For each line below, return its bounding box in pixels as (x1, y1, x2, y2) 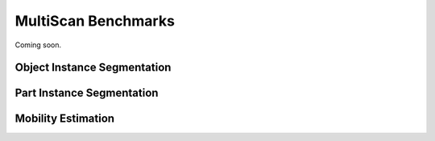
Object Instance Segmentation (14, 61, 172, 75)
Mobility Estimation (14, 112, 115, 126)
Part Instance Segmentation (14, 87, 159, 100)
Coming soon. (14, 40, 62, 50)
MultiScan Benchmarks (14, 12, 175, 30)
